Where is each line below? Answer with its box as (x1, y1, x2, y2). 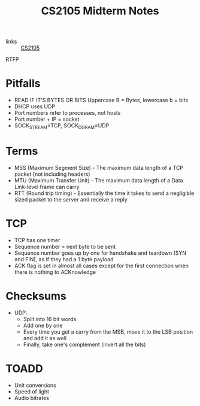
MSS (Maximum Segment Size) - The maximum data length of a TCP (14, 164, 184, 171)
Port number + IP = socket (14, 115, 80, 123)
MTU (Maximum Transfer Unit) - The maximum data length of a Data (14, 176, 183, 184)
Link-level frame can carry (14, 183, 80, 190)
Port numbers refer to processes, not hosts (14, 109, 121, 117)
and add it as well (23, 334, 67, 341)
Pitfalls (5, 77, 41, 90)
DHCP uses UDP (14, 103, 56, 110)
